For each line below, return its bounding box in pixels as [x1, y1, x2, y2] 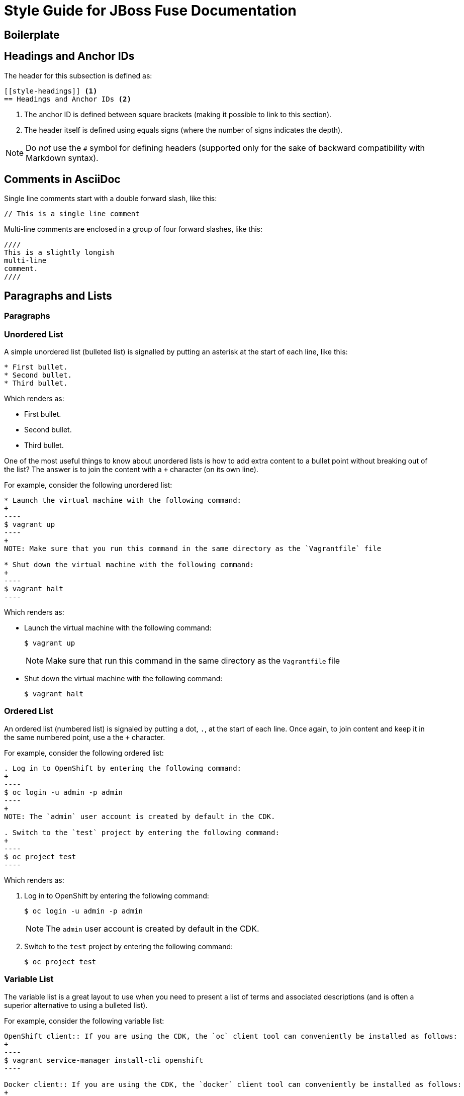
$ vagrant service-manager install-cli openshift [4, 1056, 204, 1064]
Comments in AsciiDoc [4, 173, 121, 186]
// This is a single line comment [4, 210, 140, 218]
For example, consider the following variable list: [4, 1016, 164, 1025]
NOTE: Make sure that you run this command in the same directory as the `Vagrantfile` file [4, 544, 382, 553]
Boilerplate [4, 28, 60, 41]
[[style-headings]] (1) [4, 86, 98, 95]
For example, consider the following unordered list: [4, 481, 172, 490]
